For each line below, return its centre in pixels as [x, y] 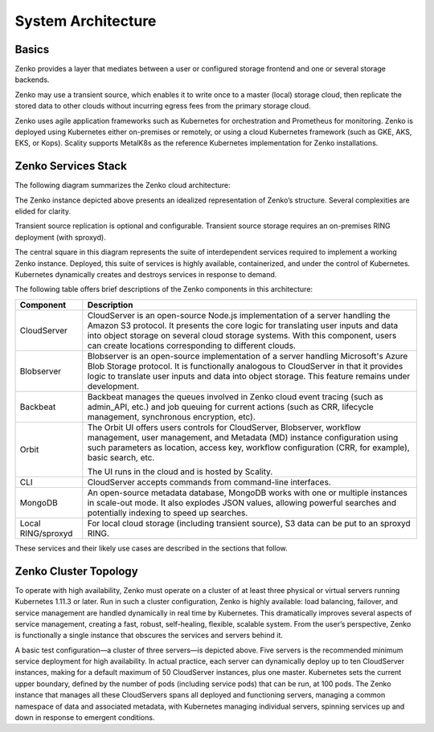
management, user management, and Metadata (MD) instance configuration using [243, 437]
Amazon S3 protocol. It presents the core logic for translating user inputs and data [243, 325]
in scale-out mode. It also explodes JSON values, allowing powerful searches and [242, 502]
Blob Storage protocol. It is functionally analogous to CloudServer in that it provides [245, 366]
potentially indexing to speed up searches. [168, 513]
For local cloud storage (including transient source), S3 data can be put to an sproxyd [249, 523]
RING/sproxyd [46, 533]
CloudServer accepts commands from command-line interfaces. [209, 482]
